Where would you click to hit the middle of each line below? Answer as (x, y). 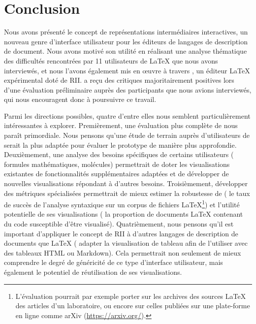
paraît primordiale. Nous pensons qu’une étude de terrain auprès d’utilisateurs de (127, 135)
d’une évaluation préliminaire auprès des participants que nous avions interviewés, (128, 89)
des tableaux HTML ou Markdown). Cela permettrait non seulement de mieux (123, 252)
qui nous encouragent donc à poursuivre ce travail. (80, 99)
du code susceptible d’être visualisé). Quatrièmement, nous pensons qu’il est (119, 224)
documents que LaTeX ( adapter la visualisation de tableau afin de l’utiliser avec (126, 243)
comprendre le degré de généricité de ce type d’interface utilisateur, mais (113, 262)
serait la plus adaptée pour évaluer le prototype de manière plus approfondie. (120, 145)
